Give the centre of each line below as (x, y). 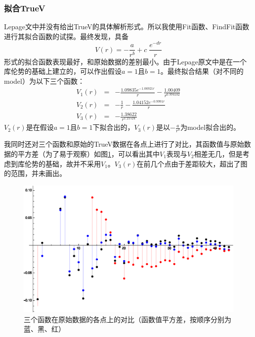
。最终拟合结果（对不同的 (202, 71)
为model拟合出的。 (210, 127)
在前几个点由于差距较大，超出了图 (192, 163)
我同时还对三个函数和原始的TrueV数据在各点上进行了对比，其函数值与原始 (124, 144)
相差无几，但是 (218, 153)
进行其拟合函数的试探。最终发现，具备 (66, 36)
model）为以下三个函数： (44, 81)
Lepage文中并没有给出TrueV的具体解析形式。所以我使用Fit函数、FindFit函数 (127, 27)
